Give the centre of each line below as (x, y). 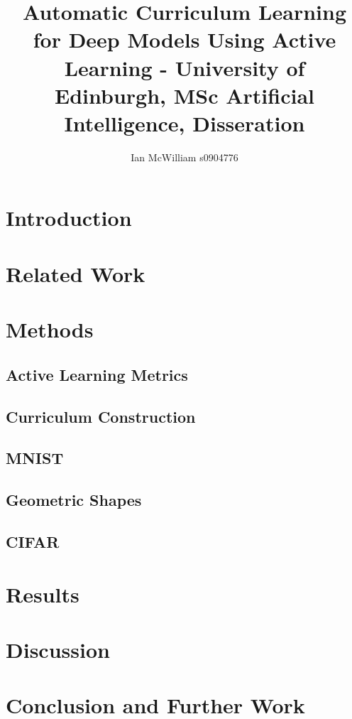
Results (43, 594)
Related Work (76, 273)
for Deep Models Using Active (185, 39)
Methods (50, 329)
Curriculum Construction (101, 416)
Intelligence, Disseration (185, 123)
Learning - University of (185, 67)
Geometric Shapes (74, 500)
